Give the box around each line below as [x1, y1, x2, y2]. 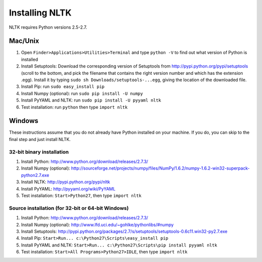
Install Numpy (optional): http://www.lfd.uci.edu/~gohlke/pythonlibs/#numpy [21, 222, 174, 227]
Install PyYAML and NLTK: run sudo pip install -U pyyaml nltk [21, 97, 161, 103]
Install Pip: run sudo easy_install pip [21, 84, 105, 89]
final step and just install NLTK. [9, 136, 71, 142]
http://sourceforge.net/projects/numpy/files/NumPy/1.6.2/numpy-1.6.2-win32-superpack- [71, 165, 250, 171]
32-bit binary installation [9, 148, 69, 155]
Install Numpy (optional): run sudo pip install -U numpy [21, 90, 143, 96]
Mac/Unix [9, 37, 39, 45]
